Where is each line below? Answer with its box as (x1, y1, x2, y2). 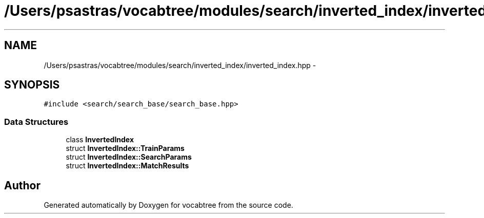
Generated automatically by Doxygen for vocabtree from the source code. (44, 201, 293, 210)
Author (4, 179, 41, 192)
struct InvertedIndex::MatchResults (66, 161, 189, 170)
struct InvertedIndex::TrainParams (66, 144, 185, 153)
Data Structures (4, 116, 69, 127)
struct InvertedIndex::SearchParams (66, 152, 192, 162)
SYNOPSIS (4, 78, 60, 92)
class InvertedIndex (66, 135, 134, 144)
